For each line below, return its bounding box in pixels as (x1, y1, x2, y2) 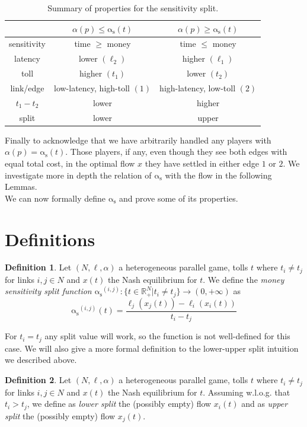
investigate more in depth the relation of (5, 168, 152, 181)
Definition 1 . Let (5, 261, 72, 273)
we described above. (5, 353, 77, 366)
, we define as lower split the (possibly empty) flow (27, 397, 212, 410)
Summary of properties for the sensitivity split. (47, 2, 219, 14)
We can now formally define (5, 192, 105, 204)
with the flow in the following (165, 168, 272, 181)
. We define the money (203, 273, 284, 285)
